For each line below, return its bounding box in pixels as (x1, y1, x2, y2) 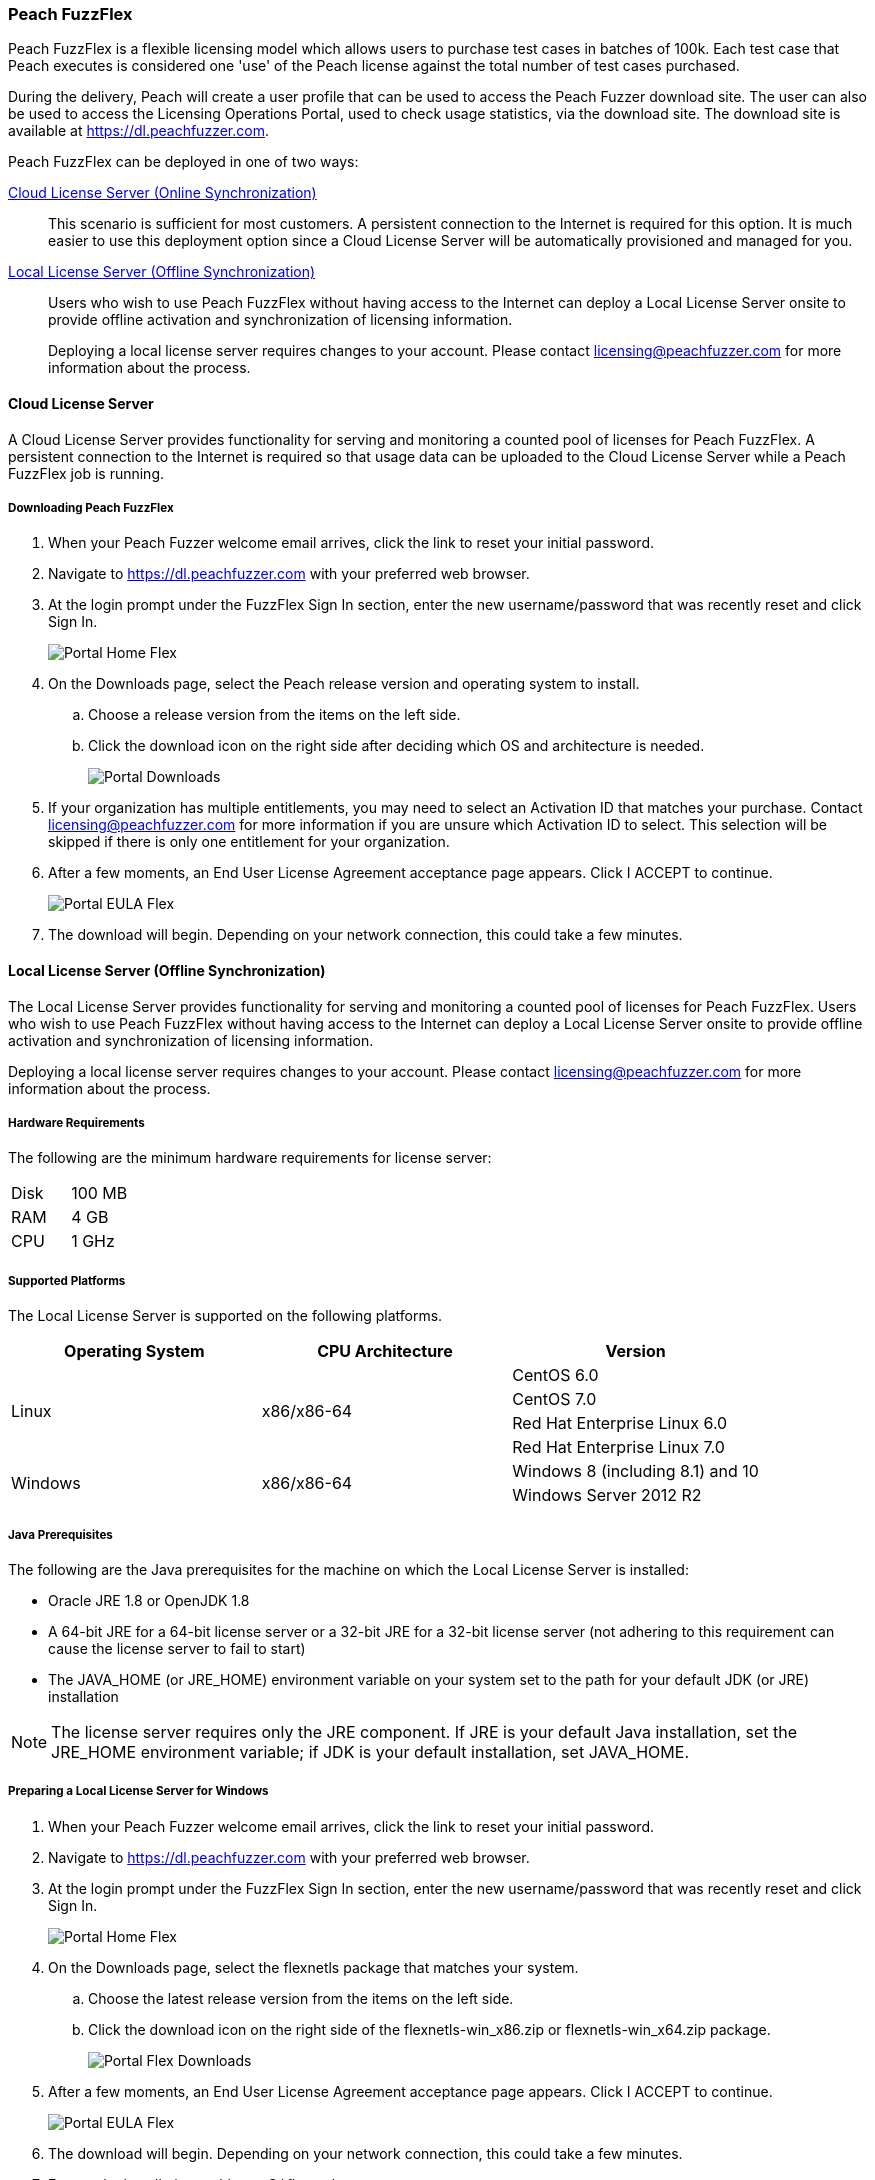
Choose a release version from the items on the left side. (88, 706, 461, 724)
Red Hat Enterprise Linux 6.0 (512, 1413, 728, 1434)
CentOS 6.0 (512, 1365, 599, 1386)
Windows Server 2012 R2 (512, 1485, 702, 1506)
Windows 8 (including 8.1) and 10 (512, 1461, 759, 1482)
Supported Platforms (8, 1273, 126, 1288)
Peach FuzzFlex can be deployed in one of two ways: (8, 153, 359, 171)
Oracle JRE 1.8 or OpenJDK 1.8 (48, 1591, 250, 1609)
